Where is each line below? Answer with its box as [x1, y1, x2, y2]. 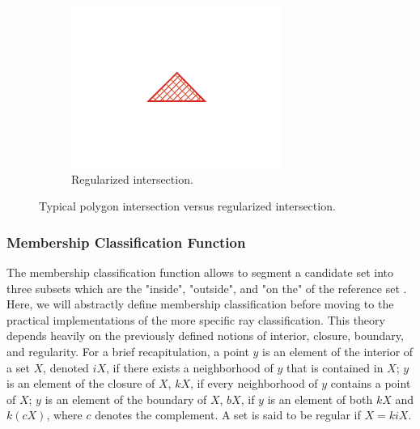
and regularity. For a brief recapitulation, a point [6, 342, 249, 359]
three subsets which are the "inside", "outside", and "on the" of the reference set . [6, 279, 407, 296]
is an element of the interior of [262, 342, 414, 359]
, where [46, 406, 83, 423]
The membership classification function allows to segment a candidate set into [6, 264, 394, 280]
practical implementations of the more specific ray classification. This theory [6, 311, 385, 328]
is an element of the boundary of [45, 390, 207, 407]
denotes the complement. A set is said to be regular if [95, 406, 361, 423]
